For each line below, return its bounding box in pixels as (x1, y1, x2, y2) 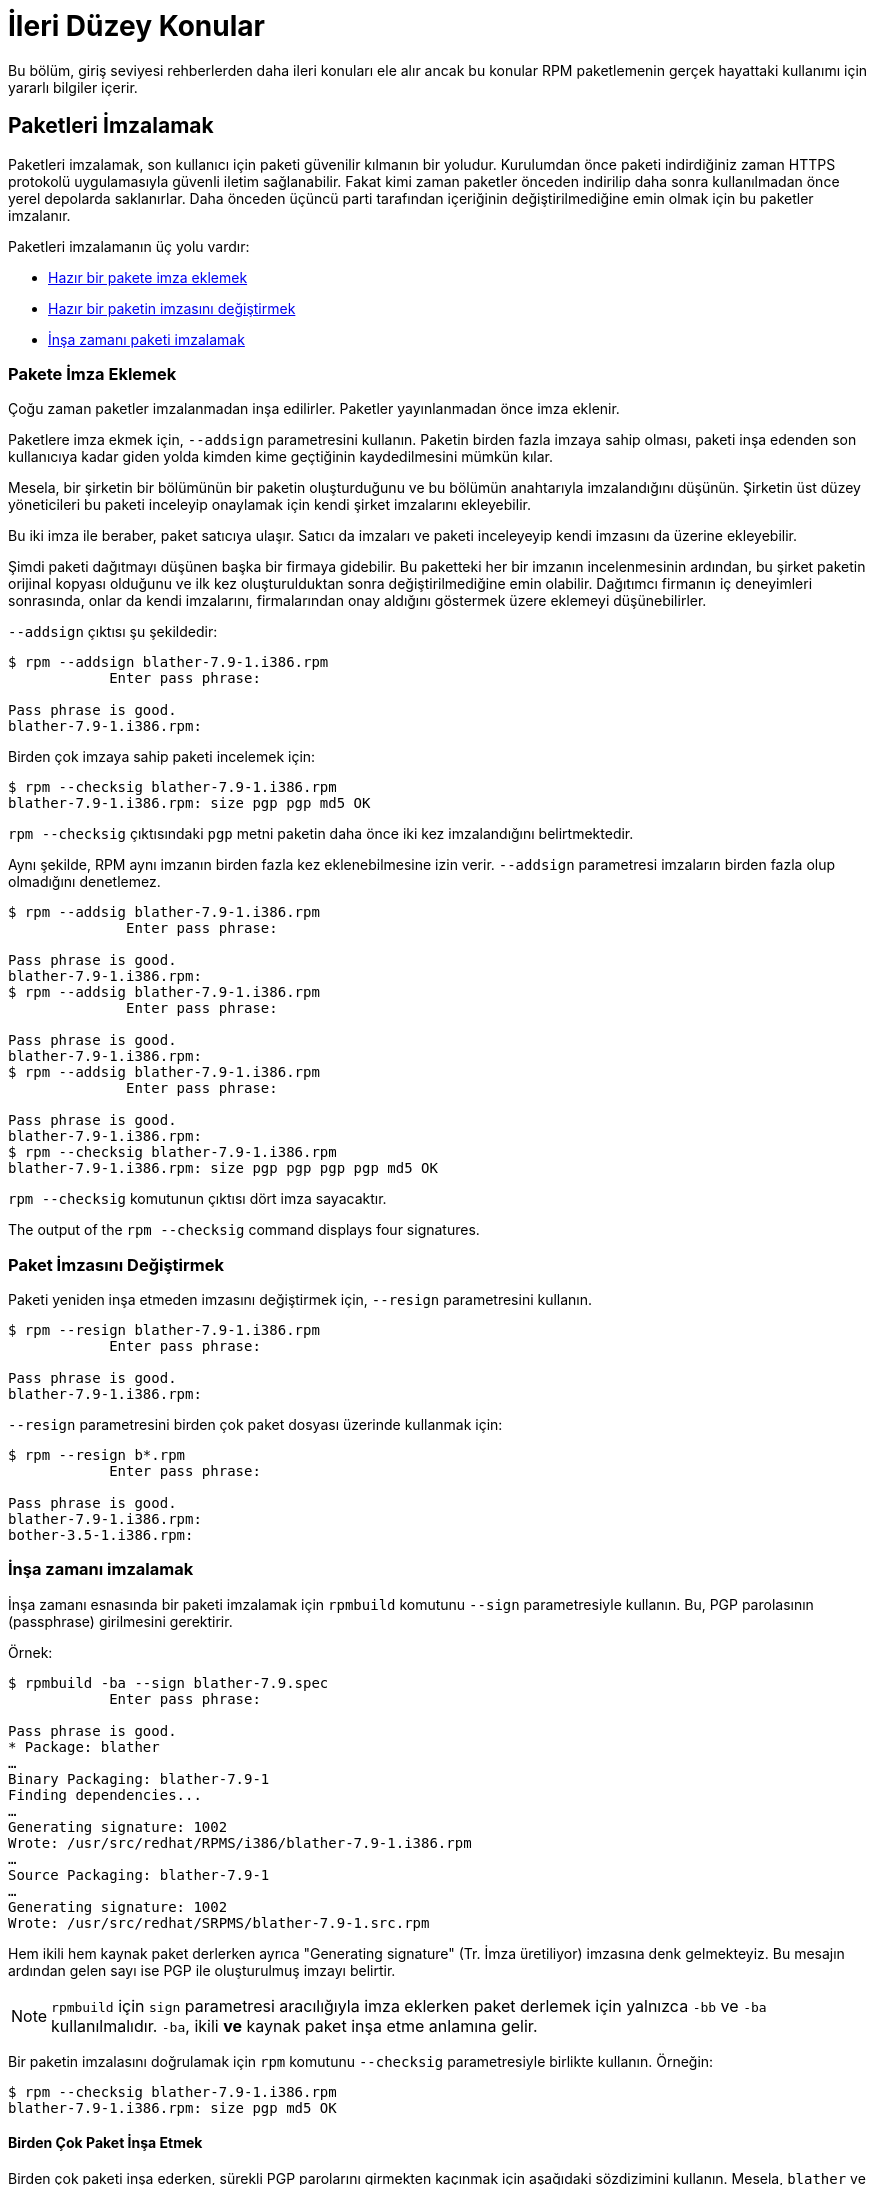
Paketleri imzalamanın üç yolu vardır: (8, 237, 250, 255)
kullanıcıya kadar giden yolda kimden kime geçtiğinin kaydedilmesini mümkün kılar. (8, 448, 553, 466)
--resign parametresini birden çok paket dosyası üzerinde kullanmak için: (8, 1416, 503, 1434)
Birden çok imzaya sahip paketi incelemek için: (8, 748, 316, 766)
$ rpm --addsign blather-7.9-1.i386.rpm (8, 654, 329, 671)
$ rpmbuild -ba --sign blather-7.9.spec (8, 1674, 329, 1691)
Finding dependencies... (8, 1786, 202, 1803)
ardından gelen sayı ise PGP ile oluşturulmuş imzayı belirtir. (8, 1961, 396, 1979)
